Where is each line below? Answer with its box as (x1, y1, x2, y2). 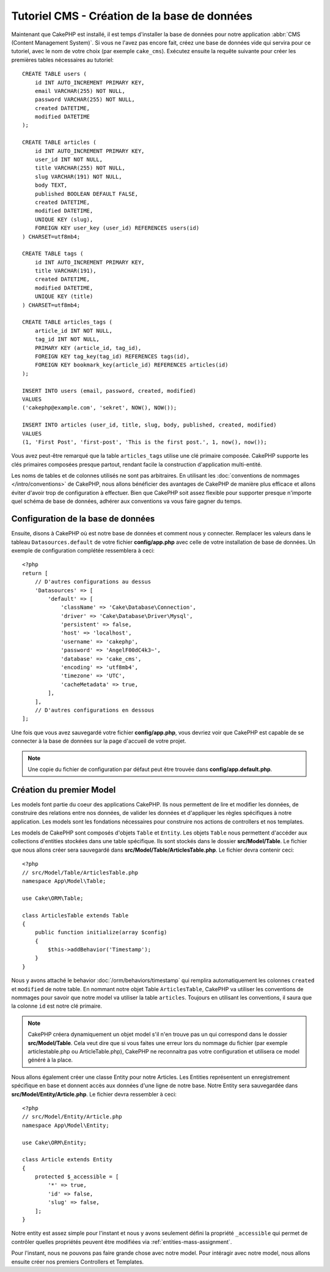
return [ (22, 570, 48, 576)
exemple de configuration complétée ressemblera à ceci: (11, 546, 155, 554)
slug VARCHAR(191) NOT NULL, (34, 173, 122, 180)
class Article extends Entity (22, 1156, 113, 1163)
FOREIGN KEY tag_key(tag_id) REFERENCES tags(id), (34, 353, 190, 360)
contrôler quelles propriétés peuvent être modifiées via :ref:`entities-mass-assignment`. (11, 1238, 232, 1245)
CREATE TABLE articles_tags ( (22, 319, 113, 325)
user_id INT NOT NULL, (34, 156, 103, 163)
